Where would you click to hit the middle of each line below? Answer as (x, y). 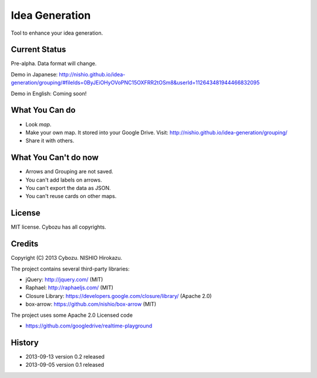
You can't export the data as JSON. (68, 188)
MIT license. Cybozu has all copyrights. (59, 227)
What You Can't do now (55, 158)
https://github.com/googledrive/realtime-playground (89, 326)
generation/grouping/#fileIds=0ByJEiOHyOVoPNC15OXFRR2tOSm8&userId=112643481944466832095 (135, 83)
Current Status (38, 50)
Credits (25, 244)
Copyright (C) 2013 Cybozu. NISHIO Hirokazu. (67, 258)
